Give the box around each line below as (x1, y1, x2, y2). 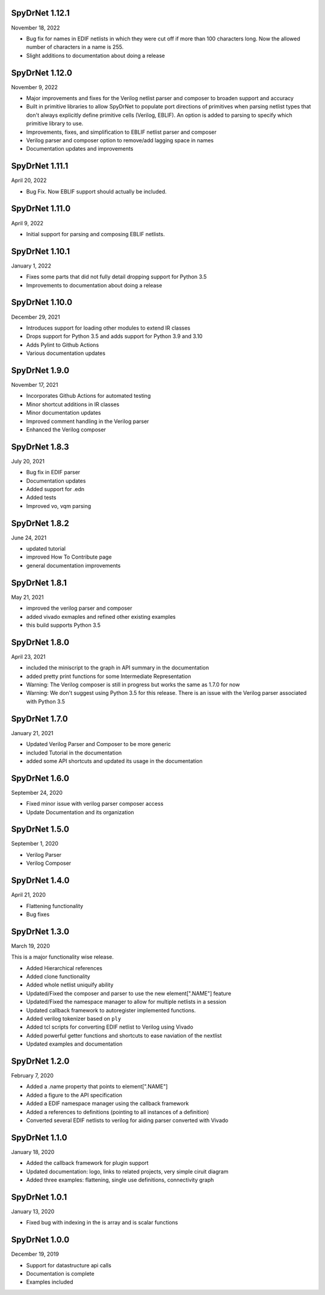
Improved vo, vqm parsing (26, 502, 91, 509)
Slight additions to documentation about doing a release (26, 52, 166, 59)
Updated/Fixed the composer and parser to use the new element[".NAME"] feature (26, 989, 232, 997)
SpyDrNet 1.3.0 (11, 926, 69, 936)
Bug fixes (26, 911, 50, 918)
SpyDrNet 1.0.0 (11, 1235, 70, 1245)
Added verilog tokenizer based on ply (26, 1015, 122, 1022)
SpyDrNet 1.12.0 (11, 67, 72, 78)
